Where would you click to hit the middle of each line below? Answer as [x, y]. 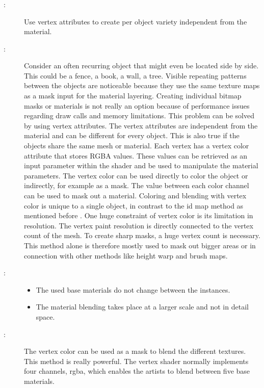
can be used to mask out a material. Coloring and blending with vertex [135, 196]
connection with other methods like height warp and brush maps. [126, 255]
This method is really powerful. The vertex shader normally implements [136, 361]
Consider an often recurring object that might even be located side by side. [141, 66]
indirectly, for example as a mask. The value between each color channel [137, 185]
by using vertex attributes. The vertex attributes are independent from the [141, 125]
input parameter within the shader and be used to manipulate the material [141, 165]
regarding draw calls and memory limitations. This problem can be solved [139, 115]
